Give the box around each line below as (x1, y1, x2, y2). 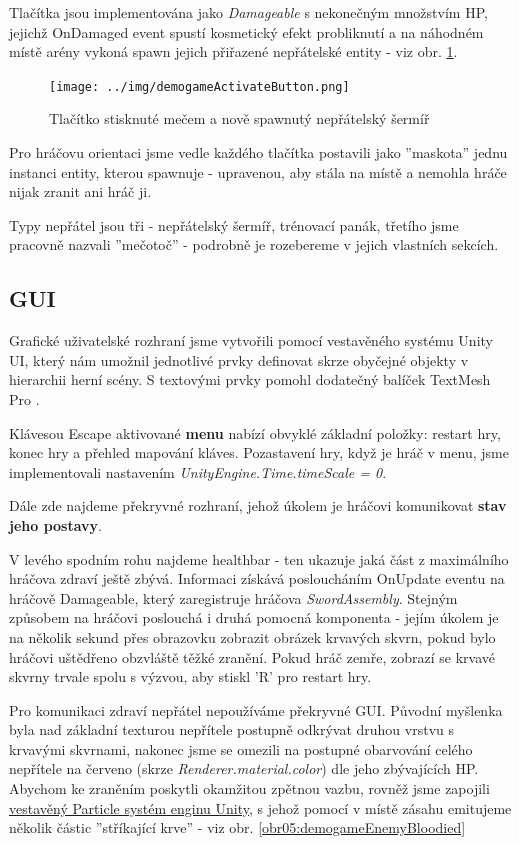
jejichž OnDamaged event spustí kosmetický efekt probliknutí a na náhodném (9, 21, 484, 42)
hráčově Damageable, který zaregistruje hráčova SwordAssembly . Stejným (9, 587, 458, 608)
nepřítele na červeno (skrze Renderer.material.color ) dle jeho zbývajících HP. (9, 758, 479, 779)
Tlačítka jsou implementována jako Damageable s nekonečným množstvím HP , (9, 2, 488, 22)
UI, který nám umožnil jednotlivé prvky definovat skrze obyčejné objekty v (9, 349, 469, 370)
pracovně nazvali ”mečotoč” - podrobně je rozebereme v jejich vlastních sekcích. (9, 234, 499, 255)
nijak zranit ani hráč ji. (9, 181, 152, 202)
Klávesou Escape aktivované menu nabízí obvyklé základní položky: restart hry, (9, 422, 501, 443)
